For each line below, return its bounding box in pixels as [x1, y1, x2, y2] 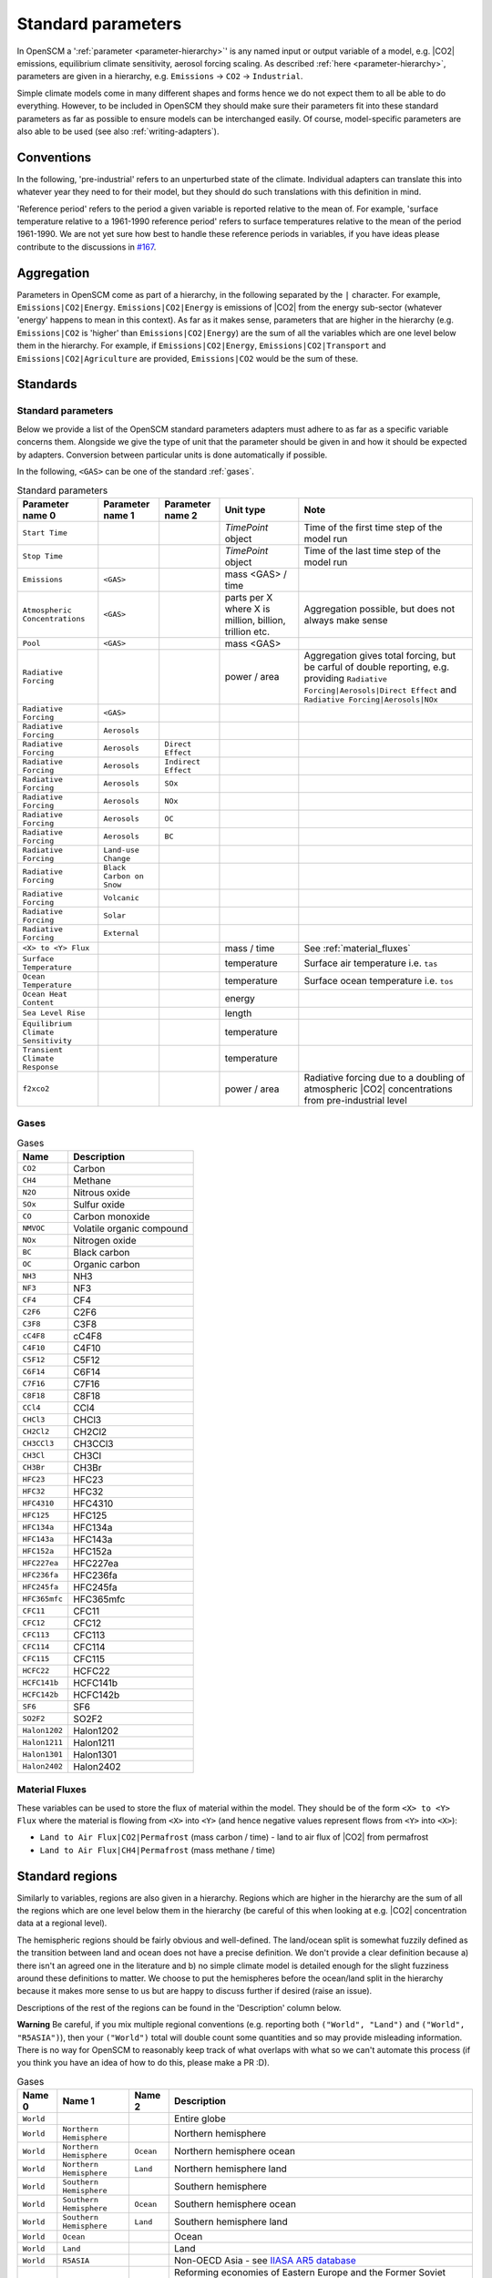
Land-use [103, 845, 140, 855]
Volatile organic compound [73, 1222, 189, 1235]
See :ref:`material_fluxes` [303, 941, 412, 954]
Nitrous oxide [73, 1185, 131, 1198]
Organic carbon [73, 1257, 140, 1270]
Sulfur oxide [73, 1198, 126, 1211]
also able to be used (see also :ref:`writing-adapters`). [16, 126, 220, 137]
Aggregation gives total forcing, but [303, 649, 456, 662]
